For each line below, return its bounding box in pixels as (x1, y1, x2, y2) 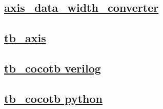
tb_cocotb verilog (4, 60, 101, 76)
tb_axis (4, 30, 46, 46)
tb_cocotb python (4, 90, 103, 106)
